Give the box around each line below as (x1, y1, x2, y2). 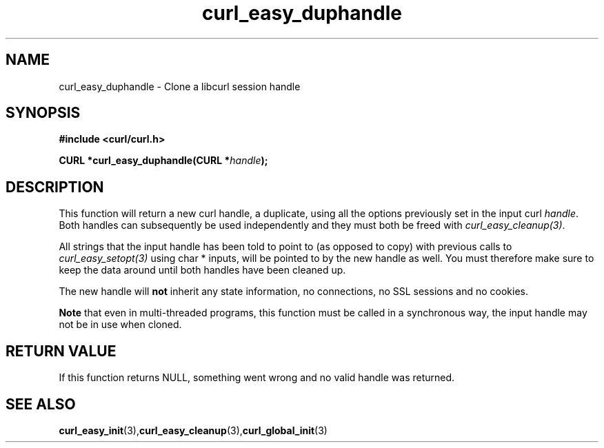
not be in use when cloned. (59, 318, 182, 331)
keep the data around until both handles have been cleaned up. (59, 264, 346, 276)
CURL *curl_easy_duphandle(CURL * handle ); (59, 154, 268, 167)
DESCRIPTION (6, 178, 104, 196)
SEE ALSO (6, 395, 76, 413)
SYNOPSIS (6, 104, 81, 122)
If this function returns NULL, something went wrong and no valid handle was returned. (59, 371, 455, 384)
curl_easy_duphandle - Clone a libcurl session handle (59, 80, 301, 92)
